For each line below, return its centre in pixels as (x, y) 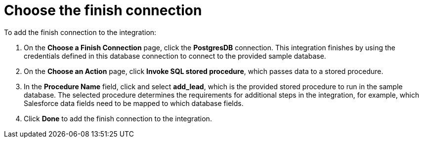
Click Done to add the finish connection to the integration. (118, 118)
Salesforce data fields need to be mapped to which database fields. (134, 103)
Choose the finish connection (103, 10)
